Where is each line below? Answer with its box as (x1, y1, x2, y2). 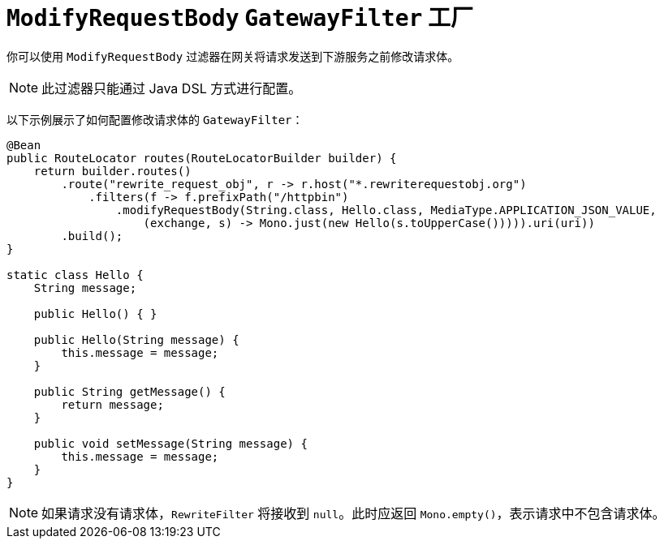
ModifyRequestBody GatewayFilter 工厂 (6, 4, 474, 32)
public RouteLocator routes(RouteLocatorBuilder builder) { (6, 151, 397, 165)
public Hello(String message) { (33, 333, 239, 346)
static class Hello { (6, 268, 144, 281)
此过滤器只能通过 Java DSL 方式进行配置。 (41, 79, 302, 97)
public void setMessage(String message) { (33, 436, 308, 450)
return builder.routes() (33, 164, 192, 178)
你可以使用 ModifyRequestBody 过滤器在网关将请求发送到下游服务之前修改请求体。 (6, 49, 459, 63)
